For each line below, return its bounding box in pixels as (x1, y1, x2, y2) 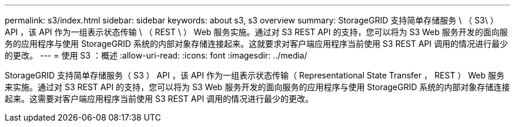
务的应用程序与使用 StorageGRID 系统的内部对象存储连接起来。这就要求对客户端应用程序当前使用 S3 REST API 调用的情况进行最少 (5, 39, 509, 49)
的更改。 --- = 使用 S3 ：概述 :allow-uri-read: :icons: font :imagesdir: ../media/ (5, 50, 307, 60)
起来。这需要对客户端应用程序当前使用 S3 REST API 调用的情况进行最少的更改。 (5, 94, 314, 104)
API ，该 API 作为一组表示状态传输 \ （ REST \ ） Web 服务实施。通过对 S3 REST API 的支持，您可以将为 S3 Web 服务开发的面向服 (5, 27, 508, 37)
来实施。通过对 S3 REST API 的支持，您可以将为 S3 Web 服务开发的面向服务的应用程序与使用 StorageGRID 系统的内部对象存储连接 (5, 82, 510, 92)
